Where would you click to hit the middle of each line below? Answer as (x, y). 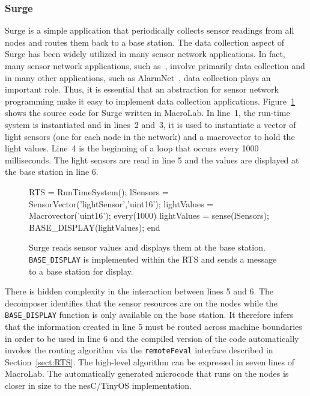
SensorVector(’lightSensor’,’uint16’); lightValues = (121, 203)
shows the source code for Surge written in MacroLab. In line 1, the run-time (147, 113)
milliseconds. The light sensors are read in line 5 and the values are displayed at (152, 160)
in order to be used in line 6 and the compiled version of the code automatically (152, 338)
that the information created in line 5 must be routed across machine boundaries (153, 326)
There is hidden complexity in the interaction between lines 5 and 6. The (139, 291)
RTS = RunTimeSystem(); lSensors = (99, 191)
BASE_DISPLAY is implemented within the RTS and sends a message (153, 259)
